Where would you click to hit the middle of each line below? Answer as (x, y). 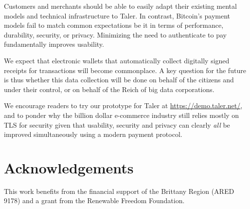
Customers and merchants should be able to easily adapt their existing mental (120, 6)
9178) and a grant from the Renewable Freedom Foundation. (94, 200)
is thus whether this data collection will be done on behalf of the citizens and (119, 80)
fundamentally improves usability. (54, 44)
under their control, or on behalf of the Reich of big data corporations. (109, 89)
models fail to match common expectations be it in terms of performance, (114, 25)
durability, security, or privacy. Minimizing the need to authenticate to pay (116, 34)
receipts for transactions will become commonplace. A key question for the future (125, 70)
